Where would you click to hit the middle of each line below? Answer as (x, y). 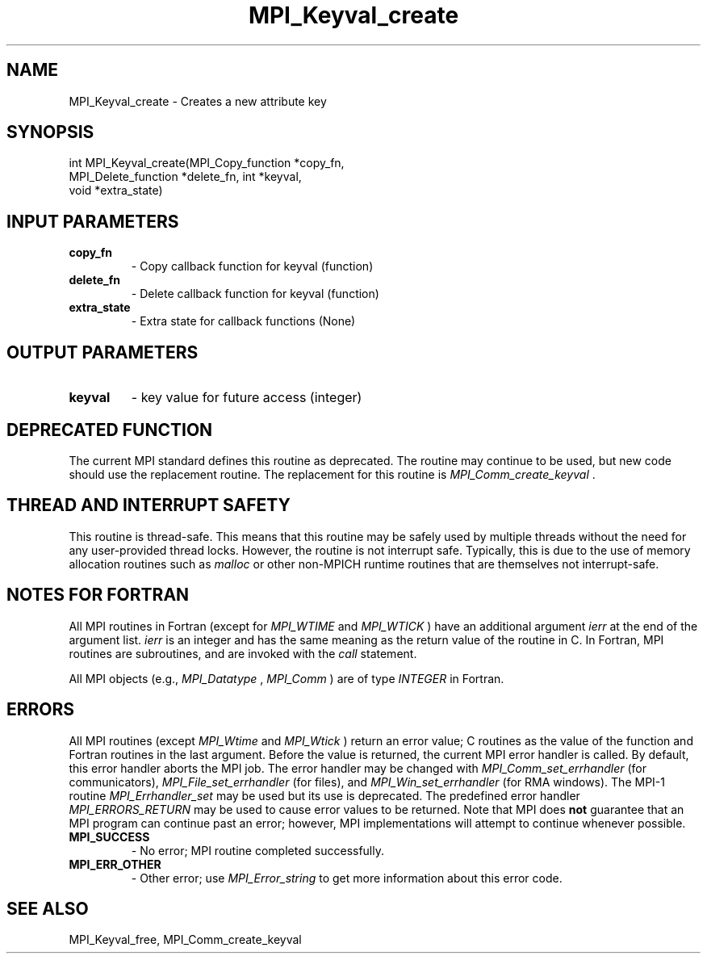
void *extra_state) (116, 191)
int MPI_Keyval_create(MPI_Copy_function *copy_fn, (207, 163)
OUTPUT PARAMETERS (102, 352)
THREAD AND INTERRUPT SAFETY (149, 505)
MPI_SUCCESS (109, 836)
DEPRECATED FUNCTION (110, 430)
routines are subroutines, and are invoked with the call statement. (243, 653)
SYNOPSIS (50, 132)
